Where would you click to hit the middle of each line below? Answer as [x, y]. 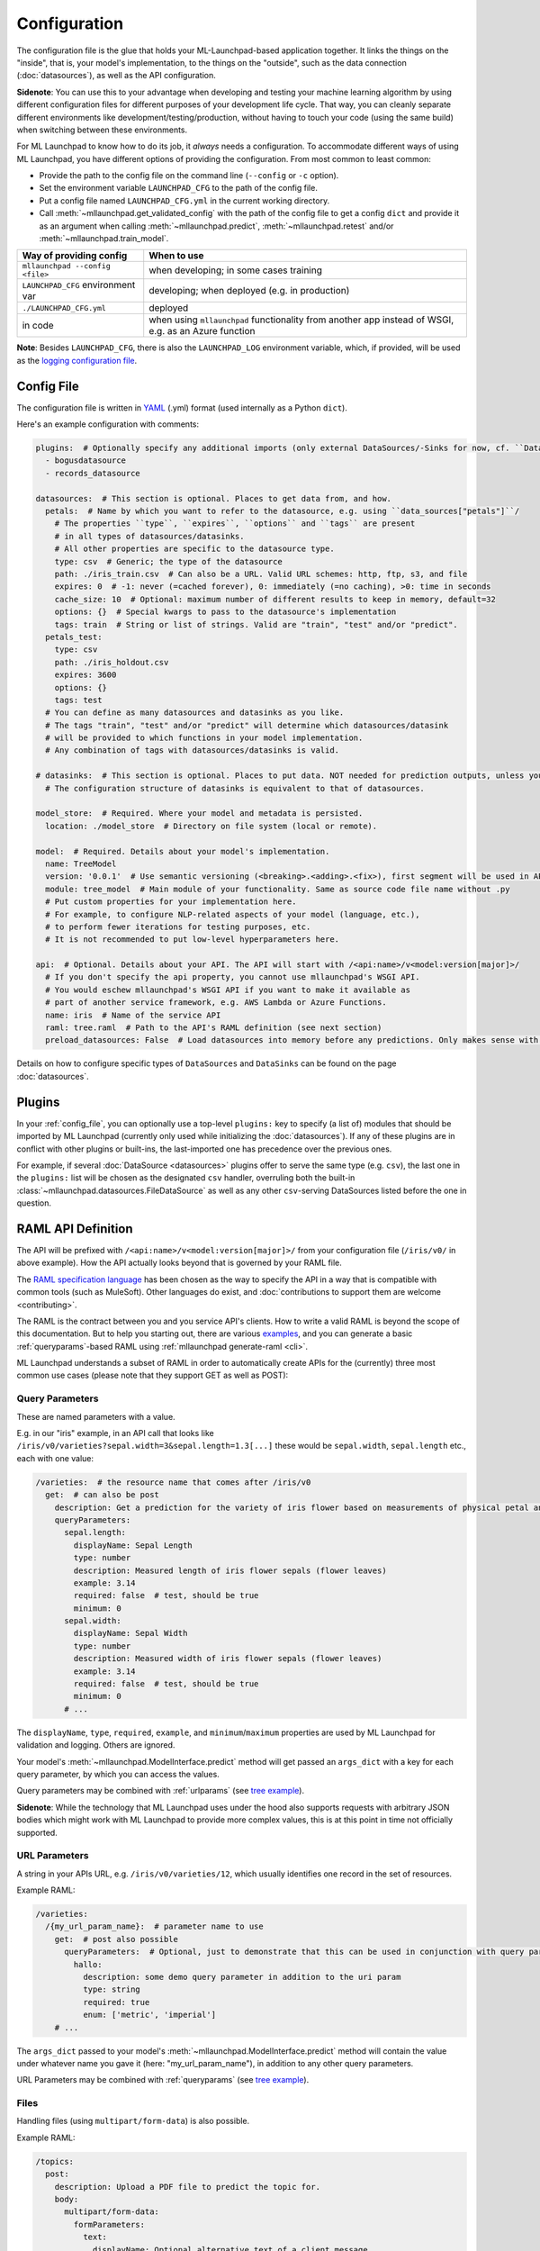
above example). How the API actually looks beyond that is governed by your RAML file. [179, 1263]
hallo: [88, 1964]
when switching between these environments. [102, 130]
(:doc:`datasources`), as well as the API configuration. [116, 76]
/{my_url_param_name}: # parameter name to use [155, 1926]
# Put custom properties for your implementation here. [171, 902]
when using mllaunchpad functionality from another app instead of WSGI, [301, 320]
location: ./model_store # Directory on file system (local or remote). [211, 826]
